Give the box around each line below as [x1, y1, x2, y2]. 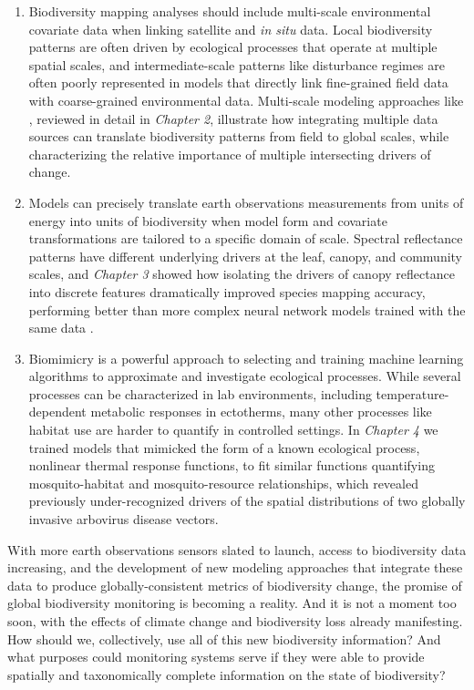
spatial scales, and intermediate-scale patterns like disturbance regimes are [28, 55, 445, 74]
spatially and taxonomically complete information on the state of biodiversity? [7, 664, 446, 684]
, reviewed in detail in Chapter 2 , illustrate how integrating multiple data [28, 108, 438, 128]
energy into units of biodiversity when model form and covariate [28, 211, 387, 230]
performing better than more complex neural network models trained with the [28, 300, 466, 319]
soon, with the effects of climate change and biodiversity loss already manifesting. [7, 612, 463, 630]
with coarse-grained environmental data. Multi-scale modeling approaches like [28, 90, 464, 109]
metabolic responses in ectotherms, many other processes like [90, 402, 432, 421]
